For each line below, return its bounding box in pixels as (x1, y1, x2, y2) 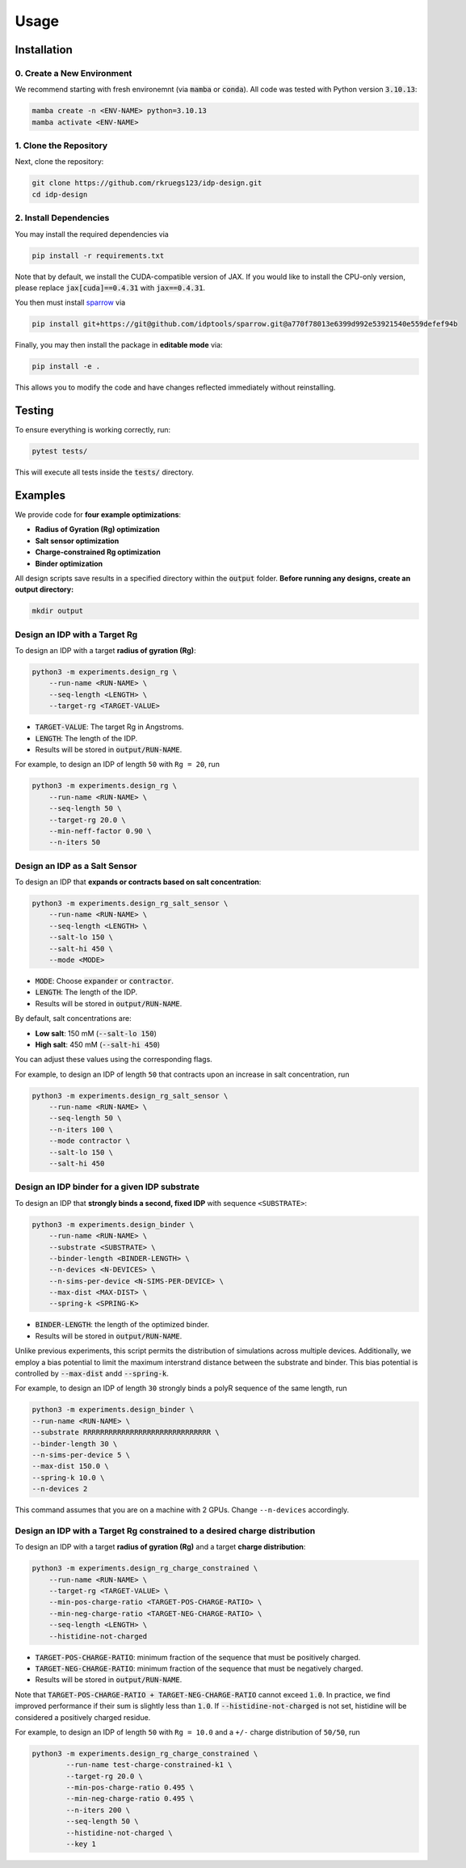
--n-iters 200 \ (65, 1805, 131, 1815)
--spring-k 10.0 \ (31, 1473, 105, 1482)
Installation (15, 43, 73, 57)
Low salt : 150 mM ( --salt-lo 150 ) (35, 1028, 157, 1038)
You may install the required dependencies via (15, 229, 169, 238)
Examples (15, 488, 66, 502)
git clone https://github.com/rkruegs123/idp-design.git (31, 179, 262, 188)
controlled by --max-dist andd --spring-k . (15, 1368, 170, 1378)
